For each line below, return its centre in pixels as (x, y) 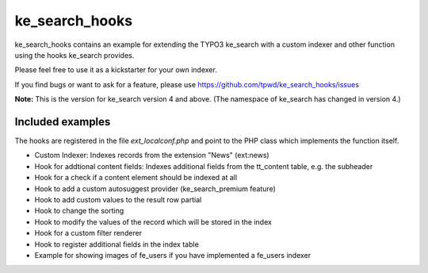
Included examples (63, 122)
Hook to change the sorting (79, 211)
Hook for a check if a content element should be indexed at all (136, 178)
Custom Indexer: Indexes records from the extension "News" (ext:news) (152, 156)
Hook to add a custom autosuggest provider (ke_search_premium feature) (155, 188)
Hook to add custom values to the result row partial (118, 199)
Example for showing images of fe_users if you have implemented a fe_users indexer (173, 255)
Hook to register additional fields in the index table (117, 244)
